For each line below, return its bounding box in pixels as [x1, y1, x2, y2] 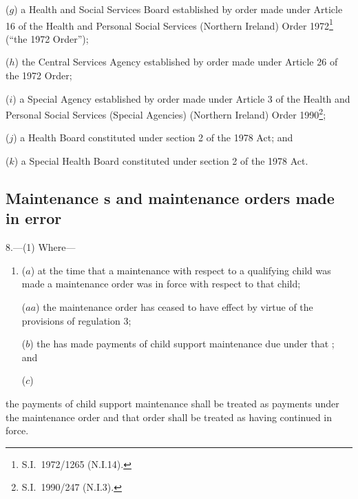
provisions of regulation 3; [21, 313, 131, 327]
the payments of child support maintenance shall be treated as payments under [6, 396, 339, 410]
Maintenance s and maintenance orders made [6, 187, 335, 209]
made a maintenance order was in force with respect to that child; [21, 276, 301, 291]
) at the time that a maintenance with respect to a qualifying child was [30, 263, 331, 277]
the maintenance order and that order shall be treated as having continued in [6, 409, 333, 424]
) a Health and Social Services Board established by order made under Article [14, 2, 343, 16]
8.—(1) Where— [6, 240, 76, 254]
